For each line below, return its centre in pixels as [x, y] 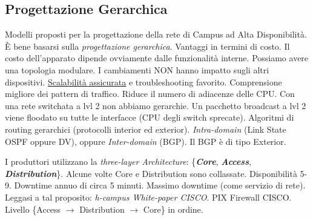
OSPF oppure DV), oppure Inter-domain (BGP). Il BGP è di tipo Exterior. [146, 141]
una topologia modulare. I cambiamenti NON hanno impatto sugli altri [137, 69]
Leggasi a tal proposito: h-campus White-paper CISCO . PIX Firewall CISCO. [148, 197]
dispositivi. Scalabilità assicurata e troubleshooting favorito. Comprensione [143, 82]
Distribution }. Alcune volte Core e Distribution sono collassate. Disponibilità [151, 173]
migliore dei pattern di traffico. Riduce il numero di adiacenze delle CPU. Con [150, 94]
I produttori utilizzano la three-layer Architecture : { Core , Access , [128, 162]
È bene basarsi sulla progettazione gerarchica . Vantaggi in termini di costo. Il [147, 46]
